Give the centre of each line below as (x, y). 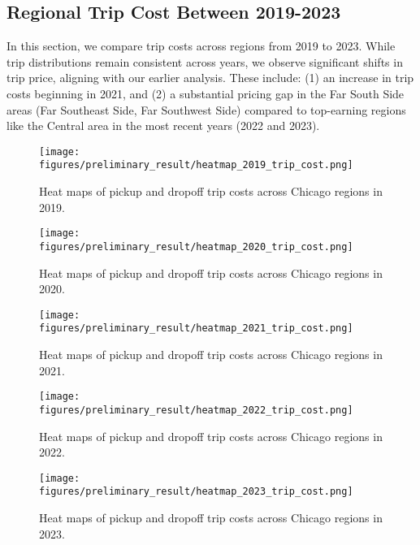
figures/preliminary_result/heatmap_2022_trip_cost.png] (196, 410)
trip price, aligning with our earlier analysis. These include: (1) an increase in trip (210, 78)
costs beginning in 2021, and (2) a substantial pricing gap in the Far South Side (206, 93)
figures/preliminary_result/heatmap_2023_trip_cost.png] (196, 492)
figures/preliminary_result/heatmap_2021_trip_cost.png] (196, 329)
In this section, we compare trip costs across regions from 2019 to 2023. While (201, 46)
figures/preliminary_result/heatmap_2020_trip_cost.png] (196, 247)
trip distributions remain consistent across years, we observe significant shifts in (205, 61)
